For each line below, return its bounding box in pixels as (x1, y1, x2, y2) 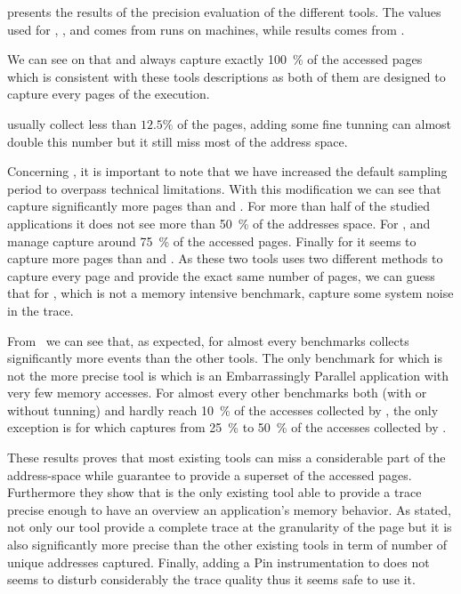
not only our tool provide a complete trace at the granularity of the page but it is (7, 518, 452, 536)
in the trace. (7, 301, 74, 319)
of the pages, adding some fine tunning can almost (177, 114, 452, 132)
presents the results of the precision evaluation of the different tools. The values (7, 3, 441, 20)
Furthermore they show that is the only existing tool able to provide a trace (7, 483, 422, 502)
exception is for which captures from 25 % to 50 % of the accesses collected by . (7, 418, 447, 437)
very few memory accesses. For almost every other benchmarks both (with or (7, 383, 427, 402)
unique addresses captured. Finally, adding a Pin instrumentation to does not (7, 552, 430, 571)
